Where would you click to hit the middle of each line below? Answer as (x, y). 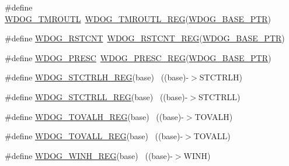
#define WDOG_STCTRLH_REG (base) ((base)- (97, 77)
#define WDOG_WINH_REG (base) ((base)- (89, 155)
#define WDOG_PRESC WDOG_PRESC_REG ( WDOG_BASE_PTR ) (138, 57)
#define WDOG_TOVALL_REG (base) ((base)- (94, 136)
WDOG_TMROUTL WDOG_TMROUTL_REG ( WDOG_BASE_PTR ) (138, 18)
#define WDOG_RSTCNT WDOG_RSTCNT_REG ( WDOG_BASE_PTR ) (145, 38)
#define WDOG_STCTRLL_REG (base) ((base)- (96, 96)
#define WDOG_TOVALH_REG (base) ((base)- (94, 116)
